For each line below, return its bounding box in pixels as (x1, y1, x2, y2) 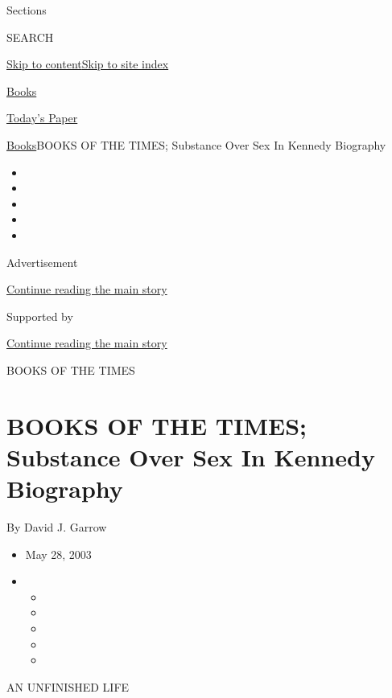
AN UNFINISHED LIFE (6, 678, 130, 695)
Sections (6, 2, 47, 18)
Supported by (6, 307, 73, 324)
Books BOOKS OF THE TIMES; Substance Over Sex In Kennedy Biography (6, 136, 386, 153)
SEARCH (6, 28, 54, 45)
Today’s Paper (6, 109, 78, 126)
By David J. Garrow (6, 519, 107, 535)
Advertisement (6, 253, 78, 270)
